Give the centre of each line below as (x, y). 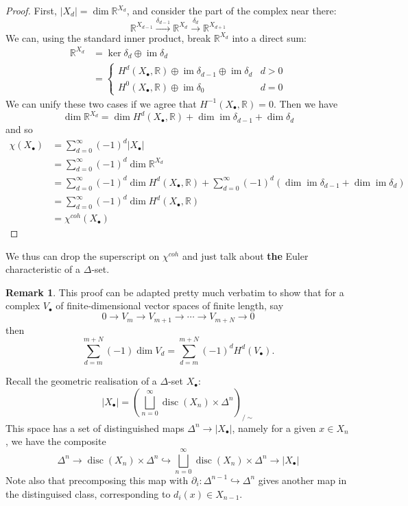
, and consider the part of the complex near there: (231, 10)
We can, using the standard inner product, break (108, 37)
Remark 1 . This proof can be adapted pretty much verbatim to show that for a (175, 292)
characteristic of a (43, 269)
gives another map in (302, 480)
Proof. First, (31, 10)
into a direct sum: (269, 37)
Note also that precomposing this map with (97, 480)
